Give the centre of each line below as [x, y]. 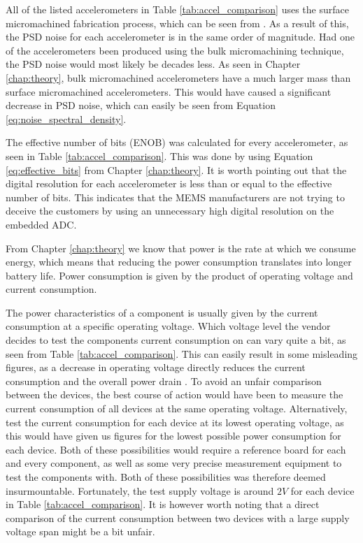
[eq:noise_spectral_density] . [66, 118]
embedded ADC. [41, 224]
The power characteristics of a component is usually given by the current [162, 312]
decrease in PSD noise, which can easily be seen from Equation [141, 105]
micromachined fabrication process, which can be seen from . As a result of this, [177, 23]
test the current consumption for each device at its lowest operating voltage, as [175, 422]
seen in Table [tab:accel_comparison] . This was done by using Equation [159, 155]
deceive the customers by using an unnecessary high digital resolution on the [170, 211]
